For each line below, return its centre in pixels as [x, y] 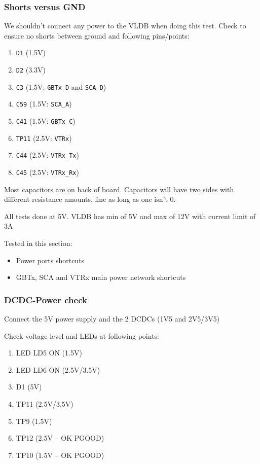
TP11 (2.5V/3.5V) [45, 404]
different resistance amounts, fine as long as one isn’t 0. [90, 199]
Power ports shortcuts [50, 260]
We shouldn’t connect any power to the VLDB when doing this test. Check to [125, 26]
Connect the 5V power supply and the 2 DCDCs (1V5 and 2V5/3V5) [112, 319]
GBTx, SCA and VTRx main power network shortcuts [101, 277]
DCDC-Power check [46, 299]
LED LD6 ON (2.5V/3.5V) [58, 369]
